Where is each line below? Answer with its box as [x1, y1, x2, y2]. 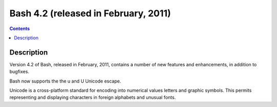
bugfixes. [9, 69, 29, 75]
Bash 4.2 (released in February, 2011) [9, 8, 171, 19]
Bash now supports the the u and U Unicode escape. [9, 78, 122, 84]
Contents [9, 25, 30, 32]
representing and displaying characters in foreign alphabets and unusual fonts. [9, 94, 176, 100]
